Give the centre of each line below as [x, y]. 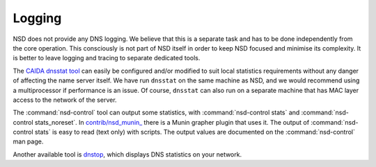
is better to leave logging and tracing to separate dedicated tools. [107, 58]
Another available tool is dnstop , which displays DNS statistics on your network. [127, 154]
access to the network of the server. [65, 100]
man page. [28, 141]
